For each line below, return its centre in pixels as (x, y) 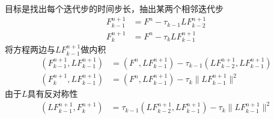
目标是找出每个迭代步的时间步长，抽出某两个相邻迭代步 (114, 8)
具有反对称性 (53, 94)
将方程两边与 (30, 49)
